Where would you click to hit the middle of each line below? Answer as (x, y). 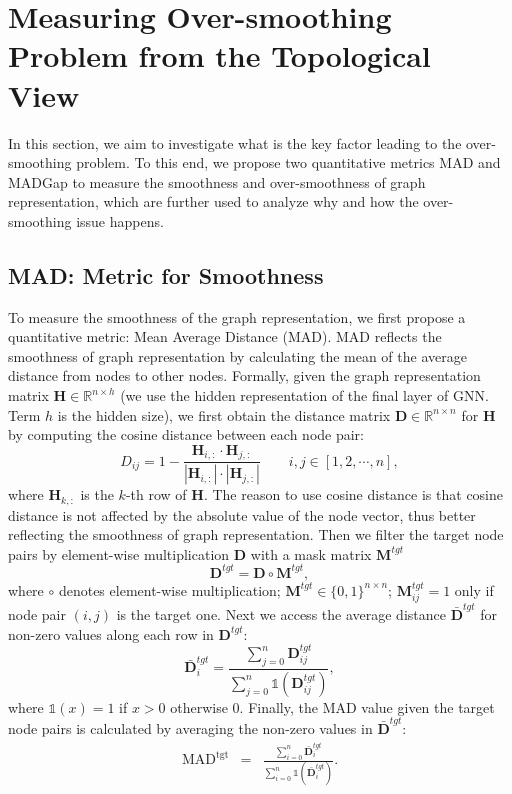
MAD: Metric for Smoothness (166, 274)
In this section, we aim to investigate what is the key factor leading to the (235, 142)
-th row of (156, 494)
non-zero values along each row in (111, 633)
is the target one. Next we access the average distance (281, 614)
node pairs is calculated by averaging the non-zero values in (190, 728)
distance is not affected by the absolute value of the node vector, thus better (242, 514)
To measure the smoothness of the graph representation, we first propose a (237, 316)
